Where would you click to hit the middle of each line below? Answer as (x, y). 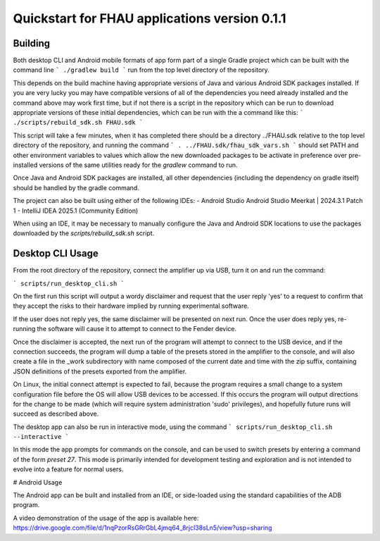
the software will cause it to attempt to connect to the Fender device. (137, 329)
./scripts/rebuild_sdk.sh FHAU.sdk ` (78, 123)
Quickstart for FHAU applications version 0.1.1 (150, 18)
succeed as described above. (56, 414)
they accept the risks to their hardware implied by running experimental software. (131, 306)
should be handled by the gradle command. (76, 187)
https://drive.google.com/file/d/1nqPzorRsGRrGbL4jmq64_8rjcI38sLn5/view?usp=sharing (142, 528)
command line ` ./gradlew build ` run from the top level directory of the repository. (141, 70)
